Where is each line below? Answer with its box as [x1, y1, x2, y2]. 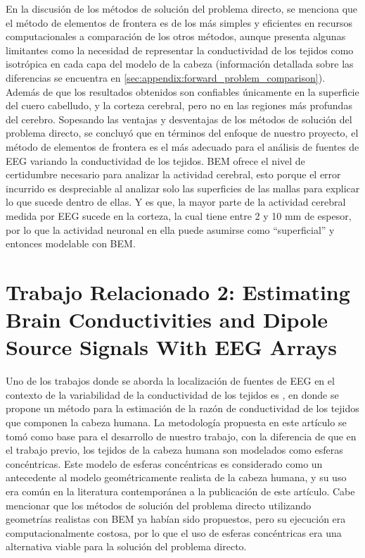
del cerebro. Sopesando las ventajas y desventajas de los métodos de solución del [6, 111, 352, 126]
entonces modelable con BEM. [6, 236, 136, 251]
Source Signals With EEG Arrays [6, 333, 337, 361]
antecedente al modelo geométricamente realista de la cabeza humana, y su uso [6, 470, 347, 485]
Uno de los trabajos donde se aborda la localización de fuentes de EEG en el [6, 373, 335, 388]
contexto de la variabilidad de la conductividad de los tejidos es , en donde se [6, 387, 339, 402]
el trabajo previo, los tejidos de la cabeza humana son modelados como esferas [6, 442, 343, 457]
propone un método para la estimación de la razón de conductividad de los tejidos [6, 401, 359, 416]
